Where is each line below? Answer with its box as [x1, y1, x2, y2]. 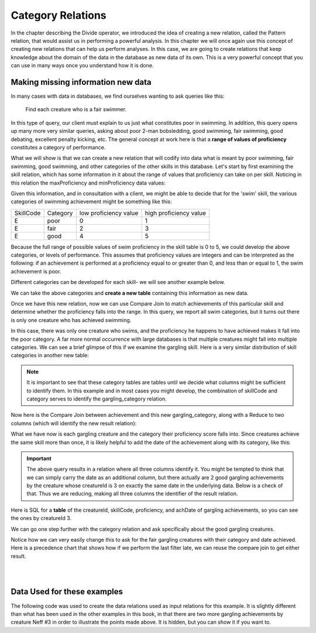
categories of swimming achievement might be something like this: [11, 198, 172, 205]
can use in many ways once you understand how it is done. [11, 62, 154, 69]
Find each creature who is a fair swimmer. [25, 106, 127, 113]
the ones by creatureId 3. [11, 515, 72, 522]
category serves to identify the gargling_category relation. [26, 395, 167, 402]
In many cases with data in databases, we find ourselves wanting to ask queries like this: [11, 93, 225, 100]
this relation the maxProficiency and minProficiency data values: [11, 179, 166, 186]
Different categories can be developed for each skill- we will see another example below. [11, 279, 225, 286]
